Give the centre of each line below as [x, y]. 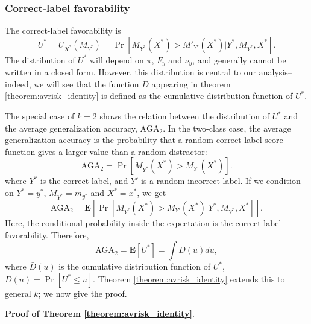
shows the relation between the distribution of [185, 116]
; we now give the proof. [83, 293]
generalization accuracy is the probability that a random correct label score [144, 140]
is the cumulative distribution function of [135, 266]
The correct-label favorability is [63, 30]
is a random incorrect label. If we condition [221, 181]
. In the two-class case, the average [227, 128]
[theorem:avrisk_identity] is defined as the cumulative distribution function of [149, 96]
